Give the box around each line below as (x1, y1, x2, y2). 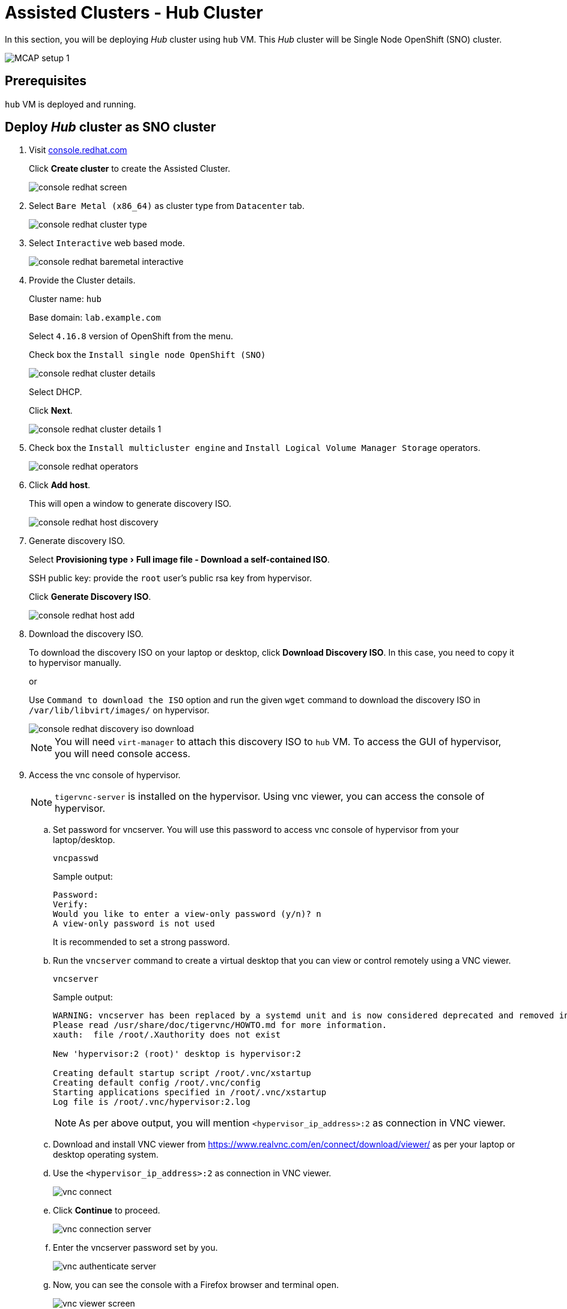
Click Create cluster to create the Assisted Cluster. (29, 163, 231, 174)
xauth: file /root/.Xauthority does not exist (53, 1030, 281, 1040)
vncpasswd (53, 853, 99, 863)
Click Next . (29, 405, 73, 416)
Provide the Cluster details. (29, 275, 136, 286)
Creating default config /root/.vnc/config (53, 1078, 261, 1088)
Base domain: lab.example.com (29, 312, 161, 323)
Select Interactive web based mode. (29, 238, 185, 249)
